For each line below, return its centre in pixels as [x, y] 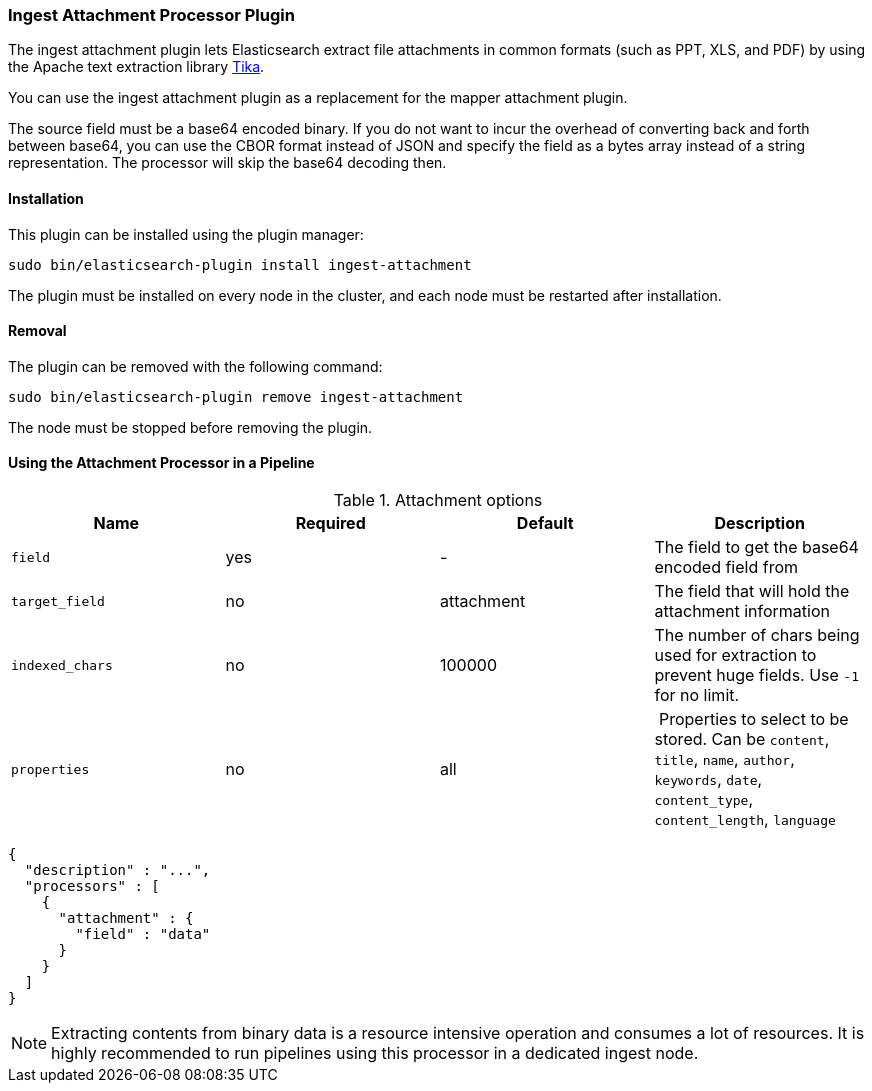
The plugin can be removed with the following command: [195, 366]
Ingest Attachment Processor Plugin [151, 15]
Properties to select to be [754, 719]
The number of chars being [757, 635]
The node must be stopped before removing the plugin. [190, 427]
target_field [58, 601]
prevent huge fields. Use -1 [757, 675]
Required [330, 523]
